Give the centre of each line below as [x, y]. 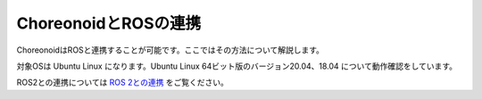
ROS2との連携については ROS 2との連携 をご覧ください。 [123, 82]
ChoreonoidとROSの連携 [109, 23]
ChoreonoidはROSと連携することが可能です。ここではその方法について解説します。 [170, 50]
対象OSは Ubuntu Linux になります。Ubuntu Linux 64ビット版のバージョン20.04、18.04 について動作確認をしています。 [237, 66]
